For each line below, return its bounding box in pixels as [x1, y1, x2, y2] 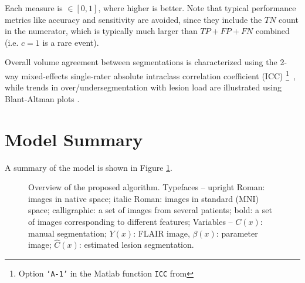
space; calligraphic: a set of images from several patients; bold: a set [28, 204, 272, 216]
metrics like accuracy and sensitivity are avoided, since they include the [5, 13, 262, 25]
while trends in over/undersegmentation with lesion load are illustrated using [5, 81, 282, 93]
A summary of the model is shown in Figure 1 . [5, 161, 172, 173]
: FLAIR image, [133, 227, 190, 239]
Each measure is [5, 2, 63, 14]
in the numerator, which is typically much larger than [5, 25, 198, 37]
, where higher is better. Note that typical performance [98, 2, 296, 14]
